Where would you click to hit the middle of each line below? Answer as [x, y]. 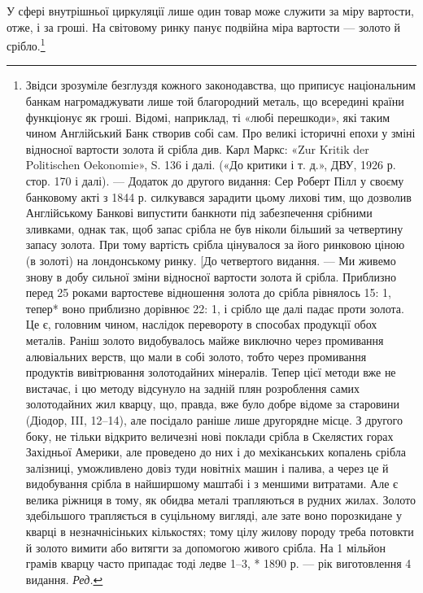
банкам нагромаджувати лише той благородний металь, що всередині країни [215, 101]
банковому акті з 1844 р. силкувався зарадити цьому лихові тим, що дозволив [218, 196]
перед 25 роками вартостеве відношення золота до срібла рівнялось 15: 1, [208, 292]
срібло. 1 [26, 44]
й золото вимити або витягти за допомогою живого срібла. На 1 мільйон [206, 547]
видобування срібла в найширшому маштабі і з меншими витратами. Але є [212, 484]
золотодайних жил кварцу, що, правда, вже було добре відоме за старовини [212, 404]
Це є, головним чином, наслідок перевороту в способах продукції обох [201, 324]
